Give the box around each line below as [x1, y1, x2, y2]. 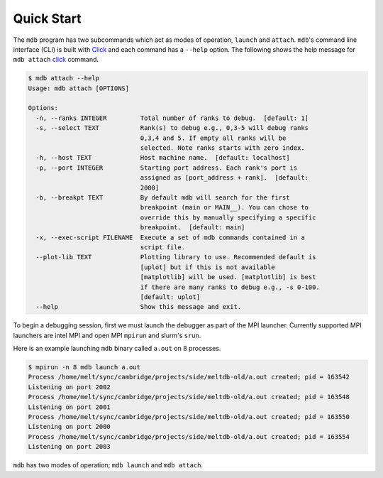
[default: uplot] [140, 293, 201, 301]
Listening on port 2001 [28, 403, 111, 411]
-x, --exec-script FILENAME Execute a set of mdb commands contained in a [35, 233, 305, 241]
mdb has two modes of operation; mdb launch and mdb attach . [13, 461, 204, 469]
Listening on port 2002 [28, 383, 111, 391]
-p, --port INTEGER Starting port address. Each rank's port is [35, 163, 298, 172]
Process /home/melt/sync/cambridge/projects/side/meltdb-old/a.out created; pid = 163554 [28, 433, 350, 440]
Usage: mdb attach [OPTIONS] [28, 84, 130, 92]
